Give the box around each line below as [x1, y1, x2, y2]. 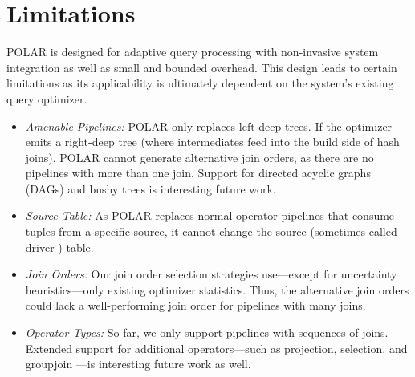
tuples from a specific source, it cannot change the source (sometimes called [25, 223, 397, 240]
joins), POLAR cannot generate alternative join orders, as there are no [25, 148, 374, 165]
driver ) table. [25, 238, 94, 255]
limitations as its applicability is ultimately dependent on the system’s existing [6, 75, 394, 91]
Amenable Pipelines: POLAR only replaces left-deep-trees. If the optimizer [25, 117, 393, 134]
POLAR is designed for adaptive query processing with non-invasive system [6, 43, 379, 60]
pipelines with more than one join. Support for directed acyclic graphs [25, 164, 371, 181]
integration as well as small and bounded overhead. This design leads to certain [6, 59, 397, 75]
